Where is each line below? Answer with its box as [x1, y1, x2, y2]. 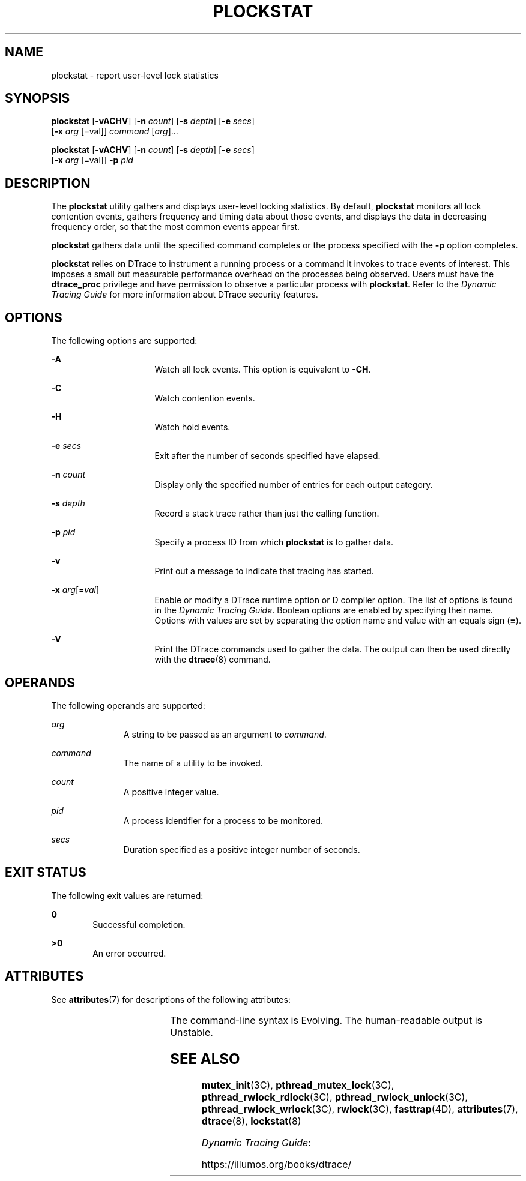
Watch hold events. [154, 422, 231, 433]
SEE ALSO [170, 1050, 240, 1068]
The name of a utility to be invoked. [123, 757, 263, 768]
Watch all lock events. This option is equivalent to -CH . [154, 364, 371, 375]
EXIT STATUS [5, 865, 86, 880]
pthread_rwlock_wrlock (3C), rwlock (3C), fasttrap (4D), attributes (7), [201, 1103, 518, 1116]
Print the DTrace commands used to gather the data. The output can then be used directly [154, 644, 511, 655]
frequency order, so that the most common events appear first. [51, 221, 300, 232]
